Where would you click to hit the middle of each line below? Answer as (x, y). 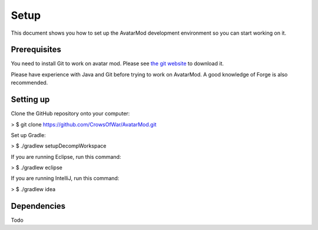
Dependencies (38, 206)
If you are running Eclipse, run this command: (66, 156)
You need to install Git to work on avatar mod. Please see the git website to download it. (117, 64)
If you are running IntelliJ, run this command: (65, 178)
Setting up (30, 100)
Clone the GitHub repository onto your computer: (70, 114)
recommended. (29, 83)
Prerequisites (36, 50)
